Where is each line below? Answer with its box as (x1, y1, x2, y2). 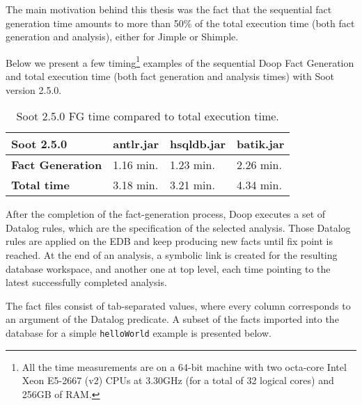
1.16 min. (113, 157, 159, 173)
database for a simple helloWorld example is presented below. (6, 325, 271, 340)
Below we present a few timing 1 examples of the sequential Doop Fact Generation (6, 53, 354, 70)
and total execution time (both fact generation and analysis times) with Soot (6, 69, 335, 84)
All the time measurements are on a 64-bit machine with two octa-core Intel (22, 359, 347, 374)
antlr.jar (113, 136, 159, 152)
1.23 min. (169, 157, 215, 173)
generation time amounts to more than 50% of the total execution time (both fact (6, 15, 355, 30)
